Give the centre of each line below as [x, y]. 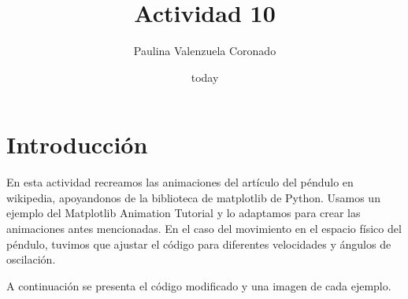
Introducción [77, 144]
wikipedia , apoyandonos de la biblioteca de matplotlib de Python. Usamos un [193, 197]
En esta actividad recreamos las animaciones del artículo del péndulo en [180, 182]
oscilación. [31, 259]
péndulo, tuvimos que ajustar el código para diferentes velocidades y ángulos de [199, 244]
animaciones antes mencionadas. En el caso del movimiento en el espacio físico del [204, 229]
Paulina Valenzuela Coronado [205, 51]
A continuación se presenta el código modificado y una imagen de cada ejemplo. [199, 285]
